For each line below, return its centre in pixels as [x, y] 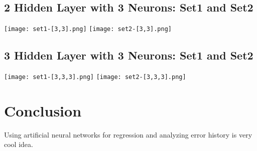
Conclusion [43, 110]
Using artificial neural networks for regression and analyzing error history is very [128, 134]
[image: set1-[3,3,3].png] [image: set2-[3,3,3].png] [95, 77]
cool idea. [19, 144]
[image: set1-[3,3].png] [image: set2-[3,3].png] [88, 29]
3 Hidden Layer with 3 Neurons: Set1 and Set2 [129, 55]
